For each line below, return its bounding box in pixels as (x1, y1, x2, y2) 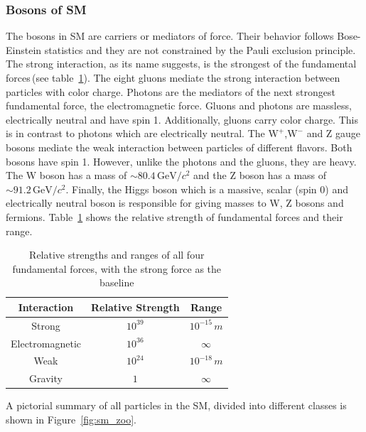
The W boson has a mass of (6, 168, 127, 183)
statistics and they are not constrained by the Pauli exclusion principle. (44, 42, 356, 57)
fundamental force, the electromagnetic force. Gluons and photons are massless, (6, 98, 352, 113)
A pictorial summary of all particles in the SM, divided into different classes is (6, 398, 347, 413)
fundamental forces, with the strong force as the (12, 261, 222, 276)
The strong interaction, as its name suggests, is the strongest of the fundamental (6, 56, 357, 71)
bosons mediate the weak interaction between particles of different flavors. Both (6, 139, 352, 154)
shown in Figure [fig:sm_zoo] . (6, 411, 136, 426)
